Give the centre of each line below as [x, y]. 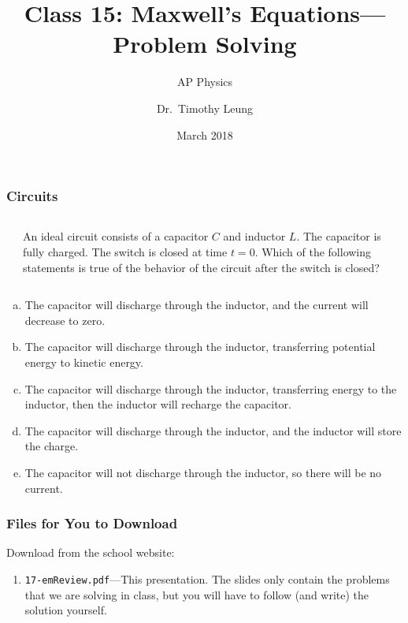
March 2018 [205, 134]
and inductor [254, 236]
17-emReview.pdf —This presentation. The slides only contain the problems [207, 578]
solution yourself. [66, 610]
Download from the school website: [91, 552]
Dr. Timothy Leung [205, 108]
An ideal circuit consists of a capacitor [116, 236]
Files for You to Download [92, 523]
